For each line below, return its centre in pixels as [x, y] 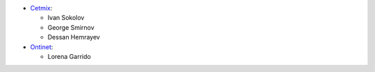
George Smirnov [71, 27]
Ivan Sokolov [66, 18]
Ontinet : [42, 47]
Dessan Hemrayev [74, 37]
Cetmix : [41, 8]
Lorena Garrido [69, 56]
